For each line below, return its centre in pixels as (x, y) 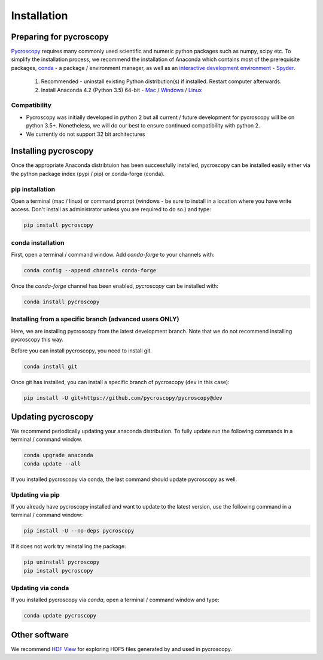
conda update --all (52, 463)
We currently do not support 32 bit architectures (86, 134)
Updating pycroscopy (52, 417)
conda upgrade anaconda (59, 455)
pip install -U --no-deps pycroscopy (79, 531)
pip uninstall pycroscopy (62, 562)
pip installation (33, 189)
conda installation (38, 242)
